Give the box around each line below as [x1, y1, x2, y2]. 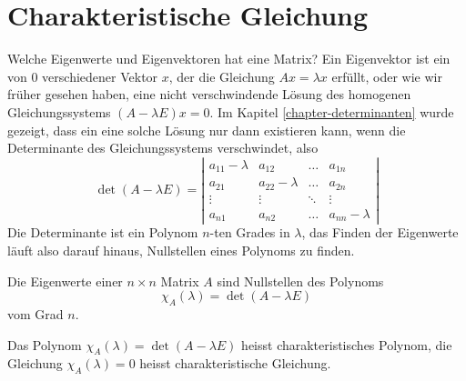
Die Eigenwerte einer [7, 271, 123, 290]
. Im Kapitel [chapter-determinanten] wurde [209, 102, 454, 121]
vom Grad [7, 304, 64, 323]
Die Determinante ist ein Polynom [7, 223, 198, 242]
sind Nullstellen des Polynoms [217, 271, 384, 290]
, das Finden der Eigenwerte [301, 223, 459, 242]
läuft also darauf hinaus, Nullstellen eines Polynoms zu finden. [7, 240, 355, 259]
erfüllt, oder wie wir [331, 66, 442, 85]
